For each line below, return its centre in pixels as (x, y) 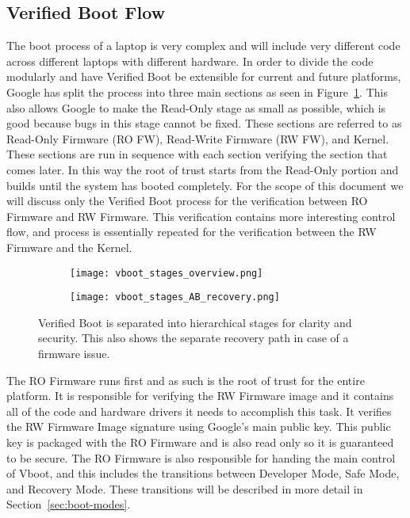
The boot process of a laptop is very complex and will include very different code (203, 46)
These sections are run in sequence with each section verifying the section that (197, 154)
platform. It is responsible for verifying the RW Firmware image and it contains (200, 396)
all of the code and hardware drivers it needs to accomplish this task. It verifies (199, 411)
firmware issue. (74, 354)
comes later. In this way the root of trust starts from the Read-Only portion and (203, 169)
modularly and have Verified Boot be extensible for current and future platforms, (204, 76)
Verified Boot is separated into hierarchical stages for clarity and (195, 322)
